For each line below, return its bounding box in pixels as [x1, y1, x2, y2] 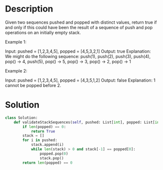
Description [5, 3, 53, 14]
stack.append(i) [31, 142, 64, 147]
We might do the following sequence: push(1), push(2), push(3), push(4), [5, 53, 151, 59]
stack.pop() [39, 156, 64, 160]
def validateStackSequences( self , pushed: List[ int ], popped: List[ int [14, 120, 162, 125]
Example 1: [5, 39, 27, 44]
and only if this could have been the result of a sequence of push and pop [5, 24, 153, 30]
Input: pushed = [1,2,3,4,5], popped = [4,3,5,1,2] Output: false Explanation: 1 [5, 77, 156, 83]
